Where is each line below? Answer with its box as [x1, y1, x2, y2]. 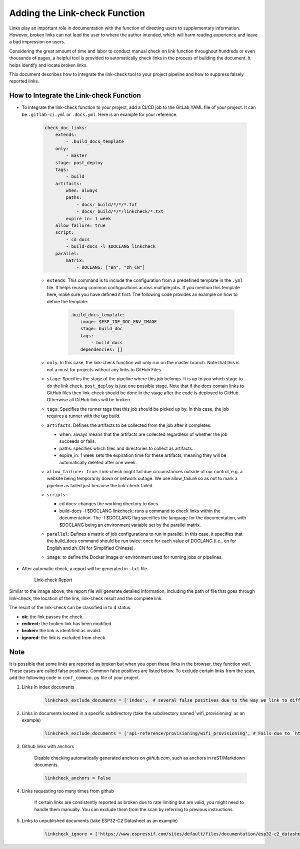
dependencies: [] [80, 347, 123, 352]
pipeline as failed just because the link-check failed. [46, 482, 154, 488]
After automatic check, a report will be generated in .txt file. [21, 565, 148, 572]
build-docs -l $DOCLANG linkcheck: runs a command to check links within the [59, 508, 221, 514]
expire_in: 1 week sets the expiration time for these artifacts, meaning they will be [59, 452, 227, 458]
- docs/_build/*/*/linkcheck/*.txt [76, 209, 163, 214]
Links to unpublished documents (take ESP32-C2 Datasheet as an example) [21, 818, 178, 824]
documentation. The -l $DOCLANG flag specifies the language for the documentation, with [59, 515, 246, 521]
